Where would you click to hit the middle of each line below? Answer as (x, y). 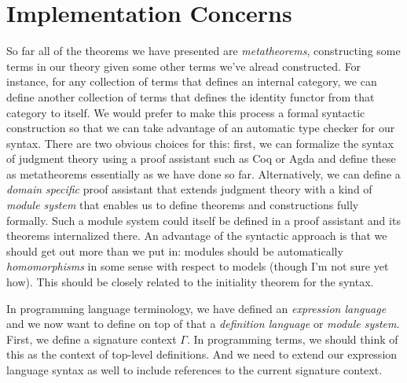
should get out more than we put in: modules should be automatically (175, 250)
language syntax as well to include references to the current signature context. (194, 370)
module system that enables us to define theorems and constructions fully (183, 205)
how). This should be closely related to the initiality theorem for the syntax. (190, 282)
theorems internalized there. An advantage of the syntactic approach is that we (197, 236)
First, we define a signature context (92, 339)
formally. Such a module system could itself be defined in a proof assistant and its (203, 220)
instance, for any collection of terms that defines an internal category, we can (192, 81)
